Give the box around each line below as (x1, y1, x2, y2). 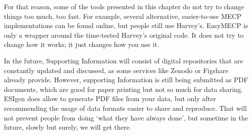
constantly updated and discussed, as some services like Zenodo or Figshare (4, 65, 229, 75)
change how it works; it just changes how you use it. (4, 39, 159, 49)
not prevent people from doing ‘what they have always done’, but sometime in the (4, 112, 248, 122)
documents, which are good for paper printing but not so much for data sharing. (4, 84, 243, 94)
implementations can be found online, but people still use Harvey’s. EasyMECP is (4, 20, 248, 30)
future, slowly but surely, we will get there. (4, 122, 132, 132)
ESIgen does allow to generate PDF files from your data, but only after (4, 93, 216, 104)
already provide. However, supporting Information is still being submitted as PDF (4, 75, 248, 85)
